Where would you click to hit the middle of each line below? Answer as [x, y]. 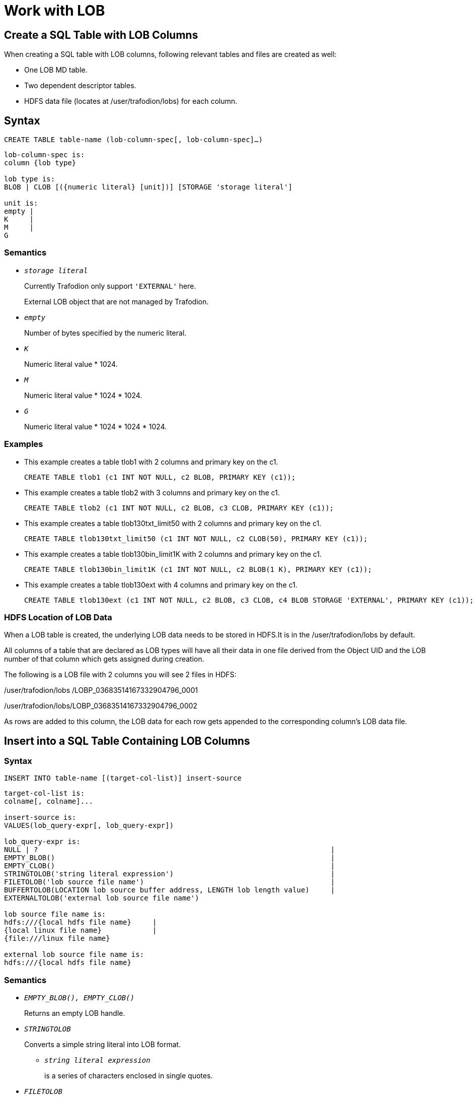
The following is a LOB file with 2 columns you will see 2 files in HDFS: [120, 675]
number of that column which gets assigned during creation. [104, 659]
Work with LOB [55, 11]
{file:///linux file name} [57, 939]
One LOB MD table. [56, 70]
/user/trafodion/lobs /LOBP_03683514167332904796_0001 [101, 690]
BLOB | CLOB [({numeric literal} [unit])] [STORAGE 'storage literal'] [148, 187]
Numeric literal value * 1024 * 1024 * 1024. [96, 426]
